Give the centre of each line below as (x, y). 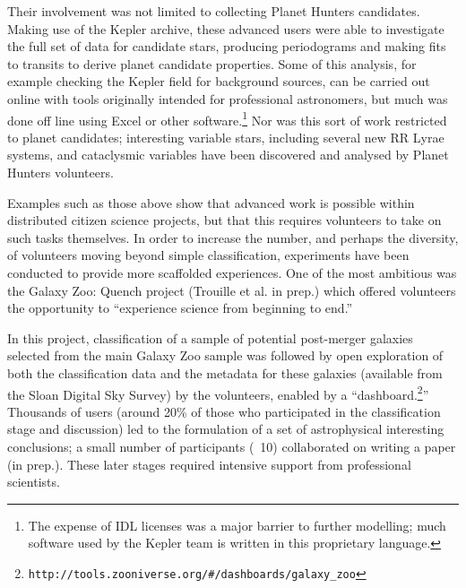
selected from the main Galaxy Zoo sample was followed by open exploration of (225, 355)
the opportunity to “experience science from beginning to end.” (180, 308)
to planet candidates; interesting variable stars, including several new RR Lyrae (226, 137)
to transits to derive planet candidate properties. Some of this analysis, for (212, 63)
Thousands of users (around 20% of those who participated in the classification (224, 411)
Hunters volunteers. (60, 172)
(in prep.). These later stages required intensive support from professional (209, 464)
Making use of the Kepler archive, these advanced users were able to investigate (226, 28)
